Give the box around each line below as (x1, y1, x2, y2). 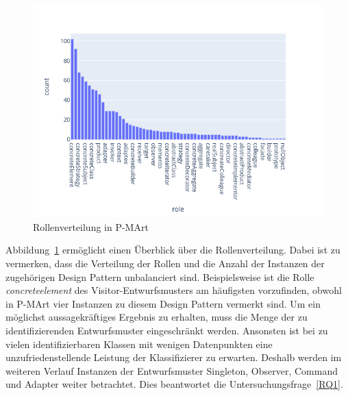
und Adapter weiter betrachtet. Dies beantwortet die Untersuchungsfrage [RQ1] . (5, 377, 343, 391)
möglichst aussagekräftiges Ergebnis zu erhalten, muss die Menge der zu (5, 310, 308, 324)
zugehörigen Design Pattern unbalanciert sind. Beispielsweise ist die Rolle (5, 269, 314, 284)
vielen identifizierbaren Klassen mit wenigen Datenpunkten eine (5, 336, 273, 351)
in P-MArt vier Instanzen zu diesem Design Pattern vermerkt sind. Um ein (5, 296, 321, 310)
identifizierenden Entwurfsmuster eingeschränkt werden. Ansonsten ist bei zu (5, 323, 328, 337)
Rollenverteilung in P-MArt (33, 219, 149, 234)
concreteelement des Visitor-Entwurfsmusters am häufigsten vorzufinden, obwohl (5, 283, 342, 297)
